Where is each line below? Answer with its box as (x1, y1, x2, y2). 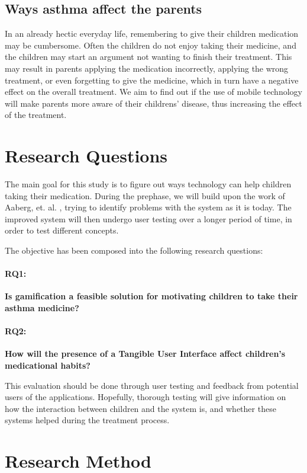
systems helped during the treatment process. (5, 414, 170, 426)
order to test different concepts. (5, 224, 119, 237)
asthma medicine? (5, 302, 79, 314)
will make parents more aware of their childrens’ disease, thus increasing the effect (5, 97, 302, 109)
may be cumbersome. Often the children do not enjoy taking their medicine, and (5, 39, 296, 51)
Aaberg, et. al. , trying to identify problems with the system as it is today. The (5, 201, 292, 213)
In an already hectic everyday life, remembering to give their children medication (5, 27, 299, 40)
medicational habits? (5, 359, 91, 372)
